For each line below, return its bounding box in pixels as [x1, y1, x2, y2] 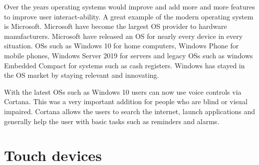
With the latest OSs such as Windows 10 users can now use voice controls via [4, 86, 242, 97]
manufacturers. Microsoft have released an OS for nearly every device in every [4, 30, 243, 41]
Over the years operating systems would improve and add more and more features [4, 1, 255, 11]
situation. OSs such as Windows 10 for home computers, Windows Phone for [4, 40, 239, 51]
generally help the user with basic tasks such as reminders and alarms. [4, 116, 220, 126]
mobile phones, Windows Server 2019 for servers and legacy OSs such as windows [4, 50, 253, 60]
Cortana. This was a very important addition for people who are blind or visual [4, 96, 248, 107]
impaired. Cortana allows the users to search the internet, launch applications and [4, 106, 256, 116]
